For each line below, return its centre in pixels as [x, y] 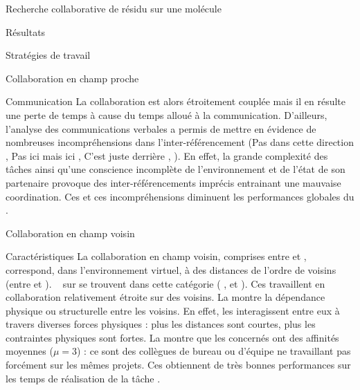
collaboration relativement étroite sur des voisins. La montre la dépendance [165, 297]
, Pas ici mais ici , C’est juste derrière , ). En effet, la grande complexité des [167, 155]
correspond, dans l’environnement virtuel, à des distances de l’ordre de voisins [171, 269]
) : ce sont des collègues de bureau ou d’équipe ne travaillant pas [214, 351]
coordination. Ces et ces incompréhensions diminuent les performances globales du [180, 196]
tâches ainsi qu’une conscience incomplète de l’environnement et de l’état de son [175, 169]
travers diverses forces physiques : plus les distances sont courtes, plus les [161, 324]
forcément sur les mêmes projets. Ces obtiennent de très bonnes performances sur [178, 365]
